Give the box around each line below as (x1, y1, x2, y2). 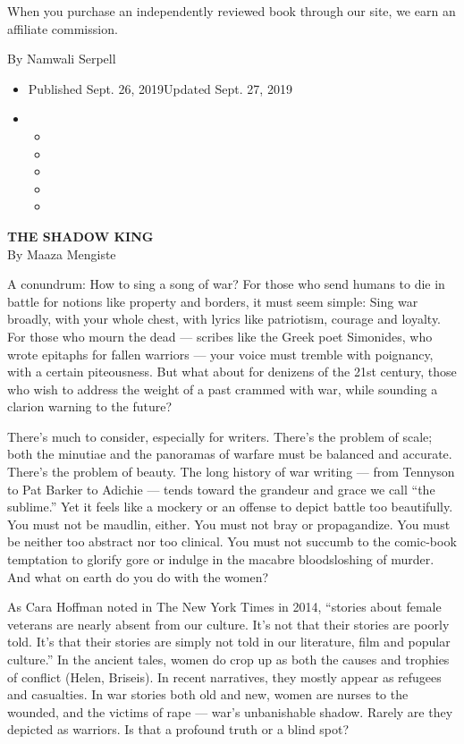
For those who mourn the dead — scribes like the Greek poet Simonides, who (7, 326, 433, 345)
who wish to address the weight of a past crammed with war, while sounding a (7, 379, 438, 398)
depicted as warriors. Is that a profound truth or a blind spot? (7, 720, 350, 739)
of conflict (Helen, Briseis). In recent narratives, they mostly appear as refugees (7, 667, 442, 686)
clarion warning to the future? (7, 397, 173, 416)
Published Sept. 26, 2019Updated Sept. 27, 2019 (28, 79, 292, 97)
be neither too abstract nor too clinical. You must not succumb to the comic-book (7, 532, 457, 551)
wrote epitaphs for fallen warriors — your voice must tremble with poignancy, (7, 344, 434, 363)
